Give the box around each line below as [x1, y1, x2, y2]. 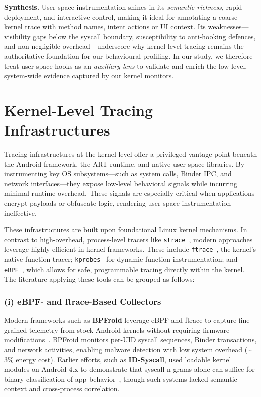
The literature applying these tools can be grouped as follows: [4, 274, 195, 284]
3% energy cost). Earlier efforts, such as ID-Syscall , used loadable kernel [4, 354, 231, 364]
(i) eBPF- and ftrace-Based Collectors [4, 295, 161, 307]
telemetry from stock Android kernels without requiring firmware [29, 324, 230, 335]
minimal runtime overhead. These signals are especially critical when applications [4, 188, 255, 198]
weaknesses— [208, 21, 249, 32]
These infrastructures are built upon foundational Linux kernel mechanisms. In [4, 224, 247, 235]
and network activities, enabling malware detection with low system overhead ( [4, 344, 248, 355]
